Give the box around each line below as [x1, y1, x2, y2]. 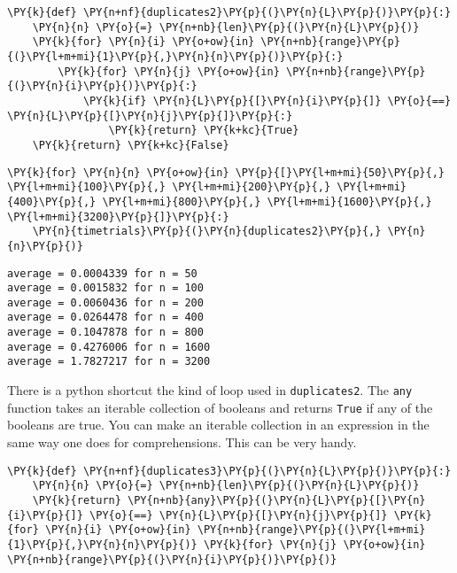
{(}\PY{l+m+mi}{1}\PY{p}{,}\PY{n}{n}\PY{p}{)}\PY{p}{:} [7, 50, 344, 63]
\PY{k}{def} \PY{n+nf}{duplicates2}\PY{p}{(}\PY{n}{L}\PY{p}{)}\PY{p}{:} [7, 6, 452, 19]
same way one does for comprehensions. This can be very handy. [7, 433, 357, 451]
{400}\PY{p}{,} [7, 195, 97, 208]
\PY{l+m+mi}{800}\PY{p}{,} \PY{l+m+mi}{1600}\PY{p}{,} [102, 195, 432, 208]
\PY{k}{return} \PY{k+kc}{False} [32, 138, 229, 151]
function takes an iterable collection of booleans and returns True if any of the [7, 398, 433, 416]
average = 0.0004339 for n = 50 [7, 267, 198, 280]
